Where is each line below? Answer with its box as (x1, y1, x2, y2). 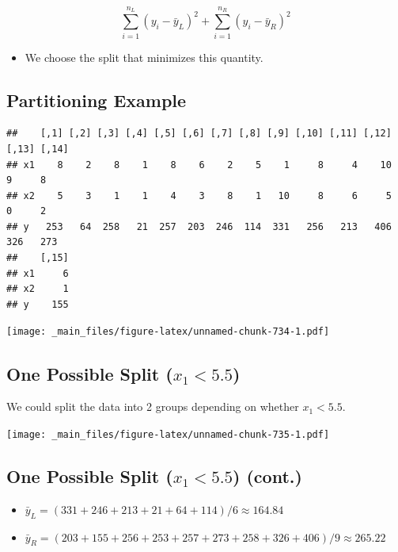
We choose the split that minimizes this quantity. (25, 48, 263, 65)
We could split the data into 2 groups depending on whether (6, 398, 299, 415)
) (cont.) (233, 463, 302, 488)
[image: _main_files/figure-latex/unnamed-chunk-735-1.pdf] (6, 428, 330, 440)
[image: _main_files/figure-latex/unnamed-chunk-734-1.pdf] (6, 326, 330, 338)
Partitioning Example (6, 87, 187, 112)
